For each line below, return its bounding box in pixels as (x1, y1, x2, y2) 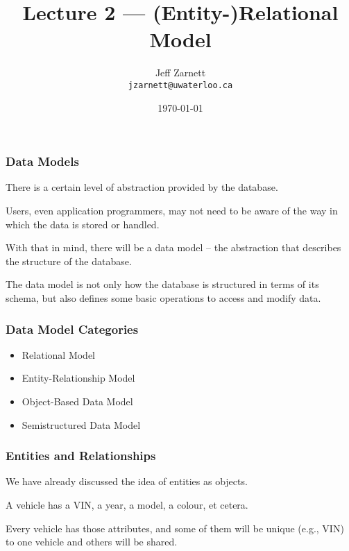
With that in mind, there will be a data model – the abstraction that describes (6, 240, 341, 255)
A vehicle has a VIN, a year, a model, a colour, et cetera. (6, 498, 248, 512)
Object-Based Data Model (22, 394, 133, 409)
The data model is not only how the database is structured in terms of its (6, 277, 319, 291)
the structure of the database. (6, 253, 132, 268)
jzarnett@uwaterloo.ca (128, 80, 233, 90)
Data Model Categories (6, 320, 139, 337)
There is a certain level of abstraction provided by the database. (6, 180, 278, 194)
